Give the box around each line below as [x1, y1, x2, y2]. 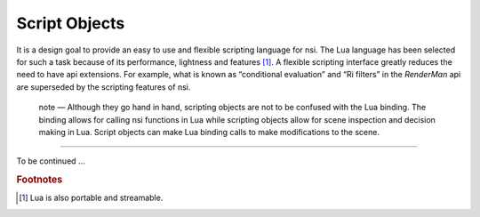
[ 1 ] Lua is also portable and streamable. [19, 192, 164, 204]
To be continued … [16, 156, 85, 166]
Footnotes [16, 173, 63, 186]
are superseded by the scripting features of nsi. [16, 81, 191, 92]
